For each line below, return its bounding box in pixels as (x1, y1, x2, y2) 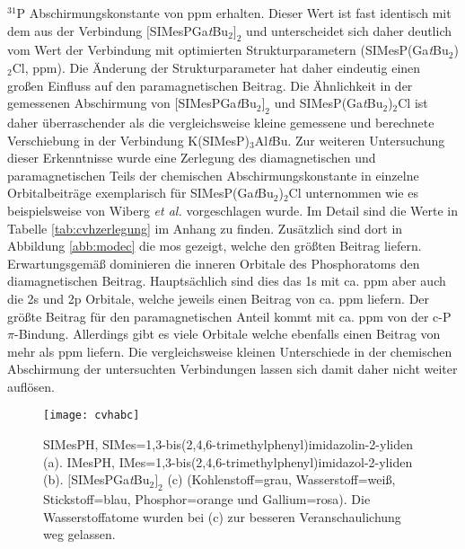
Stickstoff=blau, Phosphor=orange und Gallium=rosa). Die (43, 490, 371, 509)
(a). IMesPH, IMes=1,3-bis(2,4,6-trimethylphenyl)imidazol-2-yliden (43, 452, 413, 471)
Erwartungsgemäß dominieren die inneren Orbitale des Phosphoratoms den (7, 253, 420, 272)
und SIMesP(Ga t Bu (274, 93, 383, 112)
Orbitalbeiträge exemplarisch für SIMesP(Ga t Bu (7, 183, 274, 202)
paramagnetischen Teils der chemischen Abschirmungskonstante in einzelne (7, 165, 419, 184)
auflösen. (7, 376, 55, 395)
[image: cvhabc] (43, 409, 140, 422)
